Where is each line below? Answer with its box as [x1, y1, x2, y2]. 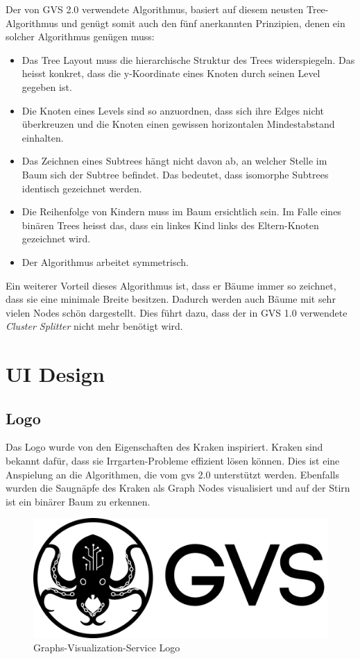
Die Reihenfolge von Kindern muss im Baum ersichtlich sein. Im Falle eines [22, 204, 341, 219]
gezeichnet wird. [22, 231, 91, 246]
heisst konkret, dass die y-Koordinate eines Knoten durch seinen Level [22, 66, 320, 81]
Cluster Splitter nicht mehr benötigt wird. [6, 319, 183, 333]
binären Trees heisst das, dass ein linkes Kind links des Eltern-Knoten [22, 217, 319, 232]
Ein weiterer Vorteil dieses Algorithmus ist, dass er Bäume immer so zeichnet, [6, 278, 336, 292]
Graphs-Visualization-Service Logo [33, 640, 180, 655]
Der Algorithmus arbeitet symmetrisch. [22, 254, 189, 269]
